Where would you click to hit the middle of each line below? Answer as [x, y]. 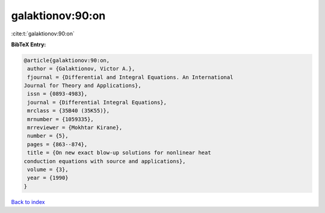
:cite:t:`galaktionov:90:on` [43, 34]
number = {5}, [48, 136]
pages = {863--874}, [57, 144]
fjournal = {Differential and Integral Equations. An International [130, 77]
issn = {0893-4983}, [57, 94]
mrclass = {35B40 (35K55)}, [69, 111]
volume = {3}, [48, 169]
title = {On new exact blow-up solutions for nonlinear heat [119, 153]
